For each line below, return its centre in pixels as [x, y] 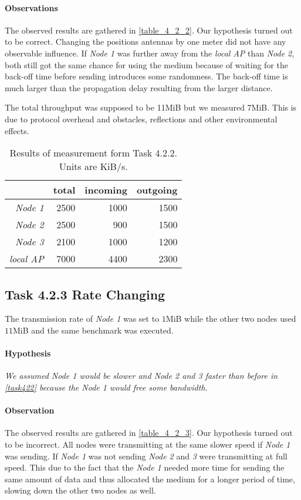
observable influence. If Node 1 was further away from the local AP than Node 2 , [150, 53]
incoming [106, 190]
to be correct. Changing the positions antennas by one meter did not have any [146, 41]
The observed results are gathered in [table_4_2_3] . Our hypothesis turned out [149, 433]
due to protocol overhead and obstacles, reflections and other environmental [141, 119]
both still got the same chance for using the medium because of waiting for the [146, 64]
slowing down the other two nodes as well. [80, 490]
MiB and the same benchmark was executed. [93, 330]
